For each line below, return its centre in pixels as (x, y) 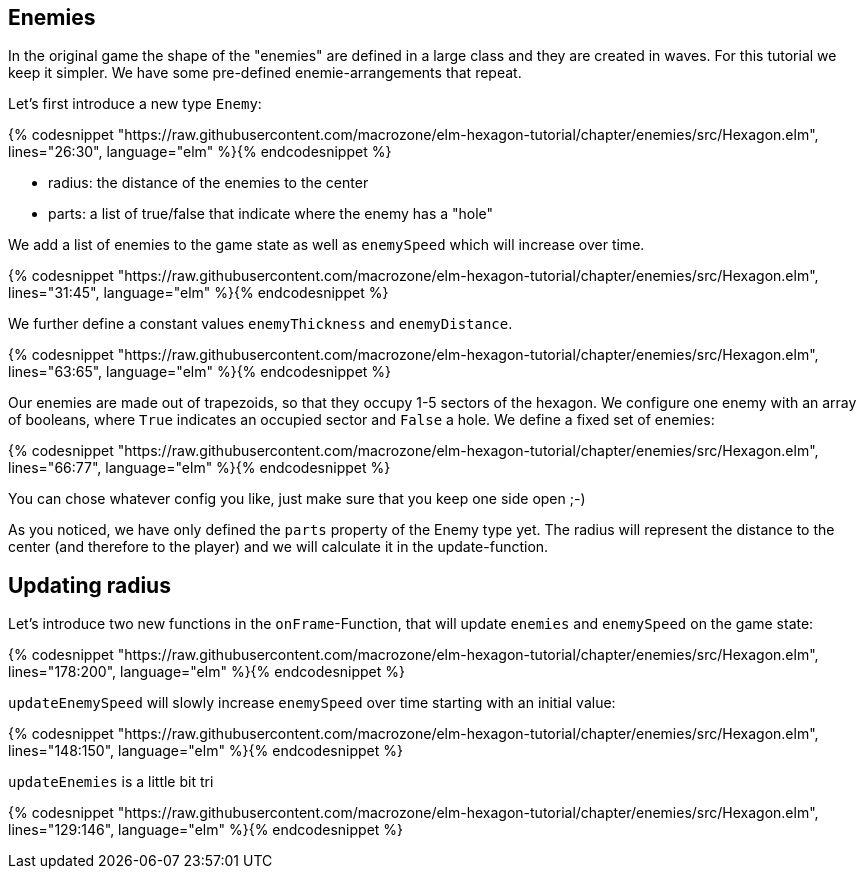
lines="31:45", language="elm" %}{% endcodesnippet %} (198, 293)
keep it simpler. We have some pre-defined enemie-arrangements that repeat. (265, 73)
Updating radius (89, 585)
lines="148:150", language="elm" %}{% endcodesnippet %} (205, 751)
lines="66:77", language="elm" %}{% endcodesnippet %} (199, 468)
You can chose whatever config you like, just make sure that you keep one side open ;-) (297, 499)
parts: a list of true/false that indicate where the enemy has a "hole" (271, 214)
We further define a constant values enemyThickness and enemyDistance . (260, 324)
